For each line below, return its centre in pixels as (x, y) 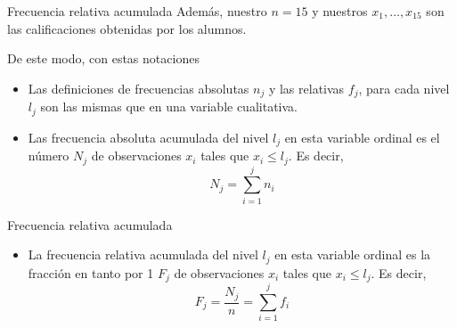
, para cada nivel (404, 88)
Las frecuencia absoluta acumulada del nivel (148, 137)
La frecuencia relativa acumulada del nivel (143, 254)
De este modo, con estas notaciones (103, 58)
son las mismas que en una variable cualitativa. (169, 107)
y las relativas (306, 88)
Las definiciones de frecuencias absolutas (139, 88)
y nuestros (340, 11)
